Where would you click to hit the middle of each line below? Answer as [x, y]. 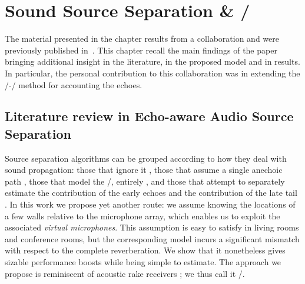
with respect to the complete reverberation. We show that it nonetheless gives [145, 250]
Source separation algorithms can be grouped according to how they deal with [146, 158]
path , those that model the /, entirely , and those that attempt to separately [145, 181]
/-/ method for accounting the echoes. [74, 84]
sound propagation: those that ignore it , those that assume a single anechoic [144, 170]
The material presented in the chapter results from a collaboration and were [142, 39]
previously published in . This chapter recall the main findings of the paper [141, 50]
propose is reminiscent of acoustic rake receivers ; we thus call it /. [125, 273]
